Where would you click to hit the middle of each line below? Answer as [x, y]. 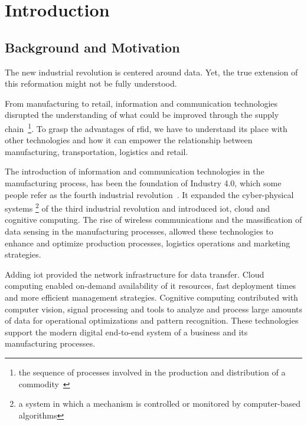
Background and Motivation [92, 47]
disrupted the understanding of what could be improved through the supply [142, 115]
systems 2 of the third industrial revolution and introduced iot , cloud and [137, 207]
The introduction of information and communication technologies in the [135, 171]
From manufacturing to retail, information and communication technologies [141, 103]
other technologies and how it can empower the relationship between [129, 140]
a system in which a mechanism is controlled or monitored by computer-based [160, 403]
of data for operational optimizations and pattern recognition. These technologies [152, 320]
